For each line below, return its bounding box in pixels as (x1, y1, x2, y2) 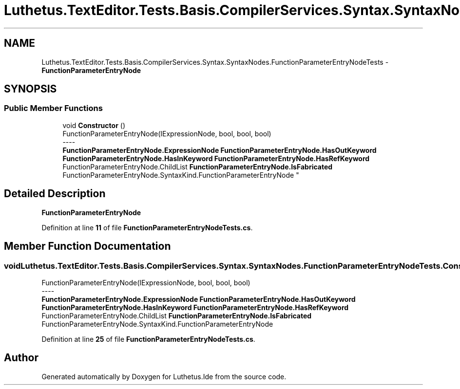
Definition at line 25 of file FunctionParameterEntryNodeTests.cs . (41, 334, 255, 343)
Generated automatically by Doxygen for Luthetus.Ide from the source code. (41, 372, 287, 381)
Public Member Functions (4, 103, 103, 113)
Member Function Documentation (4, 240, 171, 253)
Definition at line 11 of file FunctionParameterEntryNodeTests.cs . (41, 223, 253, 232)
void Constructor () (62, 121, 125, 130)
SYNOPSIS (4, 83, 57, 95)
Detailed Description (4, 187, 106, 200)
